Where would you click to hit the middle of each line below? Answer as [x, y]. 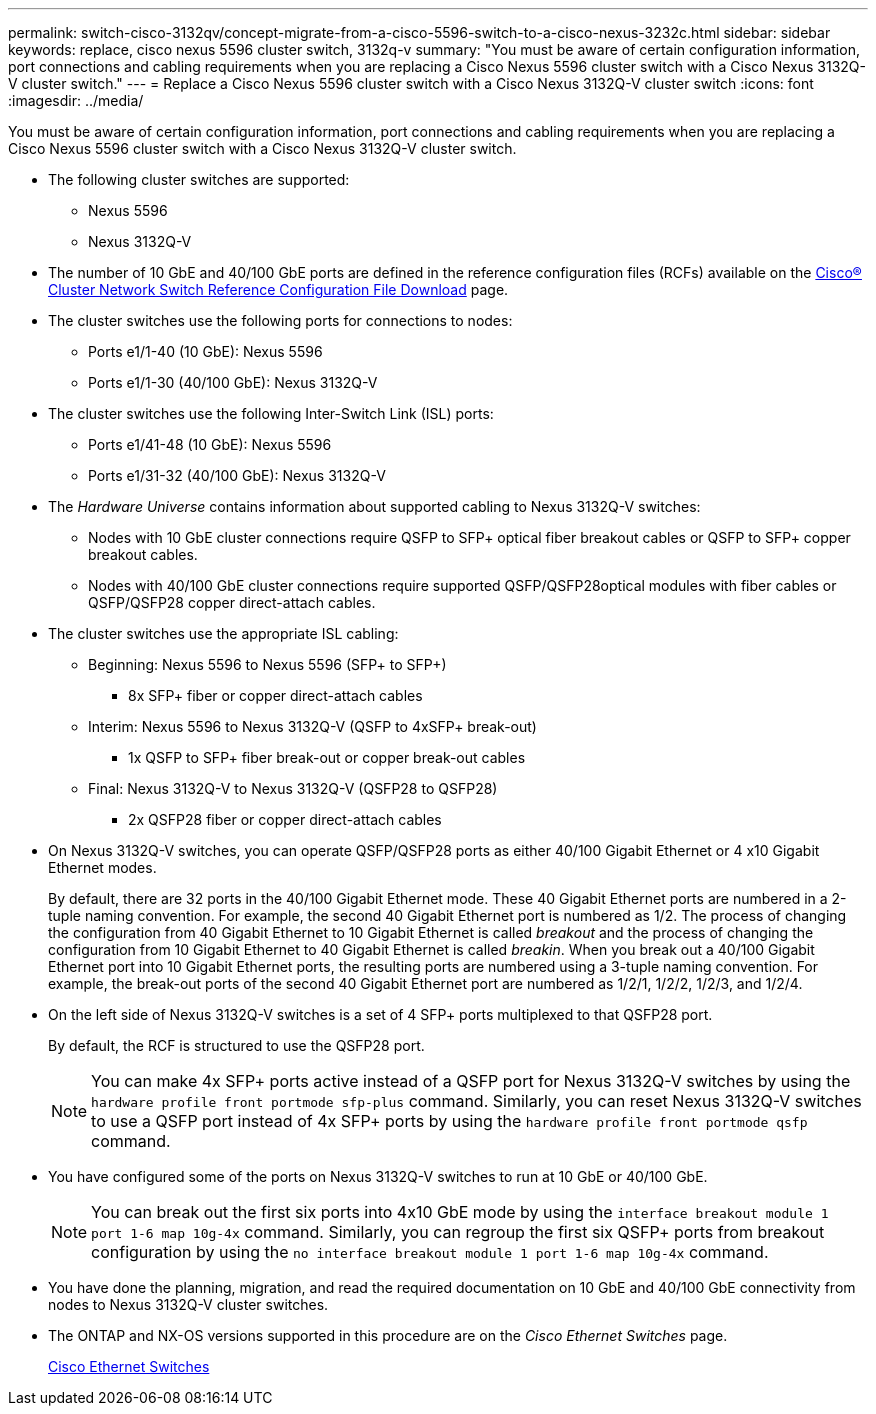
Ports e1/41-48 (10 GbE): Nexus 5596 [210, 444]
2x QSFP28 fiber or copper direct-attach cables [285, 819]
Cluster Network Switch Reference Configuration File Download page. [278, 289]
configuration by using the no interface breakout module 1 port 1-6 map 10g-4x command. [430, 1252]
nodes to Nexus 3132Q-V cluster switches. [188, 1304]
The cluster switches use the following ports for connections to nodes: [280, 320]
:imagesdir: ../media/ [76, 100]
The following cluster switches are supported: [199, 179]
